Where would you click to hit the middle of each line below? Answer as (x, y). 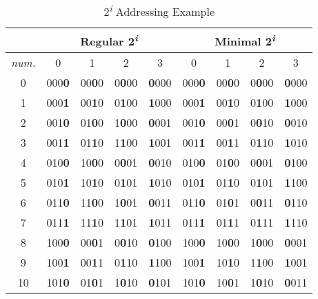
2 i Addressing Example (159, 11)
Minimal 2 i (245, 40)
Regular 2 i (109, 40)
